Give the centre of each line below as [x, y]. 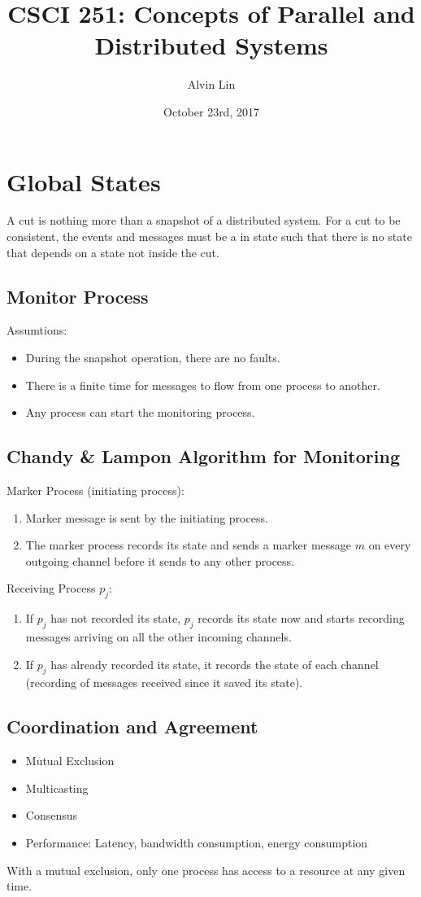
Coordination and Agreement [132, 726]
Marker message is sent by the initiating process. [147, 517]
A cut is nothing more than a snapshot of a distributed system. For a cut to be [204, 220]
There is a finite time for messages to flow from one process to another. [203, 385]
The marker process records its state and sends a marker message [189, 545]
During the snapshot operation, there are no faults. [153, 358]
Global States [84, 181]
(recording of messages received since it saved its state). [164, 683]
